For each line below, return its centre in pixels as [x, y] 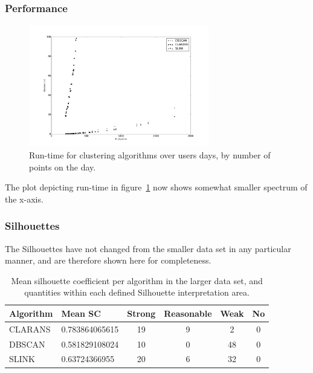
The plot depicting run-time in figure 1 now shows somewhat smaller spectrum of [156, 187]
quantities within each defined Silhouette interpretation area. [137, 292]
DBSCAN [27, 344]
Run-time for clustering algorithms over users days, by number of [150, 154]
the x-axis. [24, 199]
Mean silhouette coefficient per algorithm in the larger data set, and [137, 280]
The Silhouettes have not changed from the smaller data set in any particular [148, 248]
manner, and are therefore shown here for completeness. [108, 260]
